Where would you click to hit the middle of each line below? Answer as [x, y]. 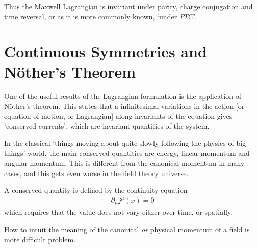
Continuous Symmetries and [106, 51]
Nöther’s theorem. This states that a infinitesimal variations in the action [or [124, 106]
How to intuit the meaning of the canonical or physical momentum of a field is [127, 229]
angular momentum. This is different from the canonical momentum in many [124, 163]
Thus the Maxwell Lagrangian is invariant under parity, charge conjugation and [128, 6]
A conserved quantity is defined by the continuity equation [96, 190]
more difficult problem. [40, 239]
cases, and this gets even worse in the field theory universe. [96, 173]
